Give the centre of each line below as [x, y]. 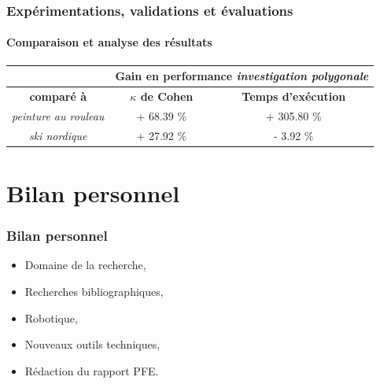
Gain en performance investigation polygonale [242, 76]
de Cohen [167, 96]
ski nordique [58, 135]
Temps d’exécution [294, 96]
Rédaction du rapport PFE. [92, 370]
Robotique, [51, 318]
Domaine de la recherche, [85, 265]
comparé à [58, 96]
